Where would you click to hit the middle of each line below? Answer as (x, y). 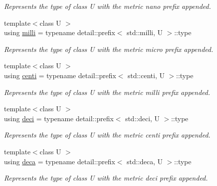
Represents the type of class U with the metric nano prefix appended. (108, 6)
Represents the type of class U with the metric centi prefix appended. (107, 135)
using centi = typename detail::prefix (60, 75)
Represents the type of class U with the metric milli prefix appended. (107, 92)
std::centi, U (146, 75)
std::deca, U (145, 161)
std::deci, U (142, 118)
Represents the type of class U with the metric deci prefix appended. (106, 178)
